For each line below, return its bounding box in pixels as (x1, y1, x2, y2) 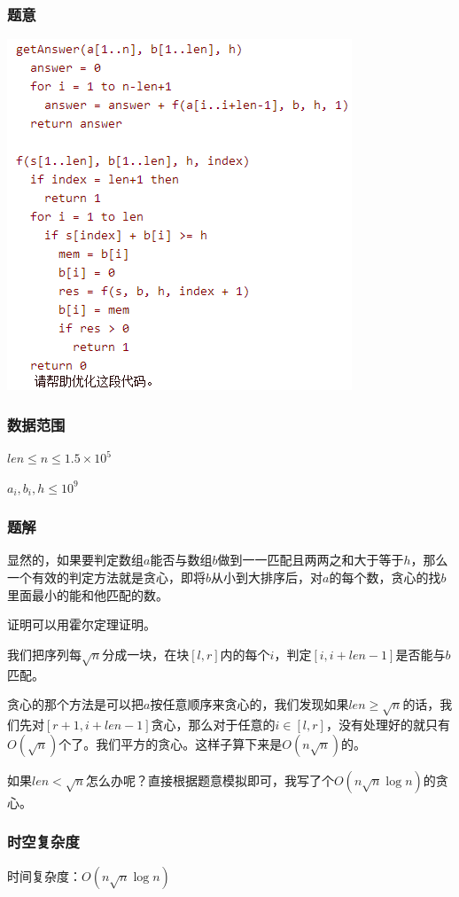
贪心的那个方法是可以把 (7, 695, 144, 714)
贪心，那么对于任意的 (151, 714, 276, 733)
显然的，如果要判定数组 (7, 550, 144, 569)
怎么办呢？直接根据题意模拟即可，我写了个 (85, 770, 334, 789)
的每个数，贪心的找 (329, 568, 441, 587)
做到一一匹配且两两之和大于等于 (217, 550, 404, 569)
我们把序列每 (7, 644, 82, 663)
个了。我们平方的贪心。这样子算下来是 (58, 734, 283, 753)
